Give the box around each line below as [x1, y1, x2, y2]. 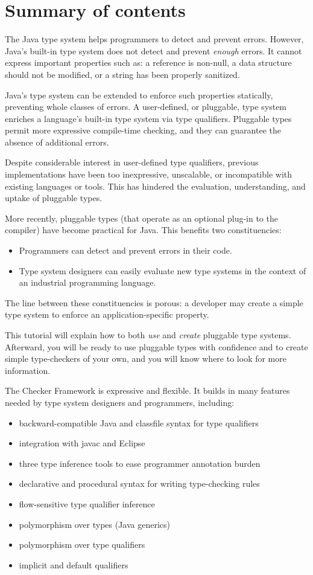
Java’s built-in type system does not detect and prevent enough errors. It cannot [5, 44, 302, 57]
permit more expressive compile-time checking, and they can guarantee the [5, 124, 281, 137]
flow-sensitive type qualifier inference [19, 497, 155, 510]
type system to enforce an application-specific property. [5, 308, 209, 321]
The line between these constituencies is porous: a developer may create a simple [5, 296, 303, 309]
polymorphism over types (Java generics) [19, 518, 170, 530]
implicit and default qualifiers [19, 558, 128, 571]
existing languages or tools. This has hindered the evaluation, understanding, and [5, 179, 306, 192]
